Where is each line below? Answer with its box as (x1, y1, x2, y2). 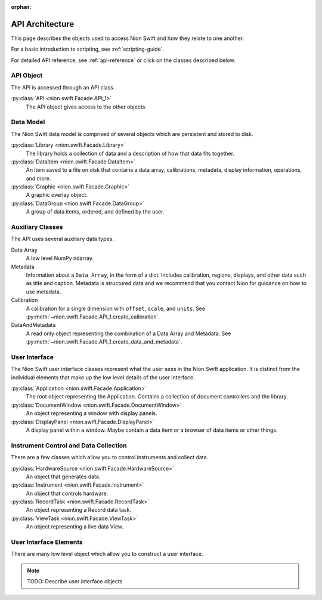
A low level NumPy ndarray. (26, 255, 94, 262)
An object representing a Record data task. (26, 506, 131, 514)
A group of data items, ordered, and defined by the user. (26, 208, 165, 215)
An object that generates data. (26, 473, 101, 480)
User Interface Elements (11, 538, 83, 546)
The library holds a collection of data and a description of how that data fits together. (26, 150, 235, 157)
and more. (26, 175, 51, 182)
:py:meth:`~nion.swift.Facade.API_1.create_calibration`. (26, 313, 160, 320)
